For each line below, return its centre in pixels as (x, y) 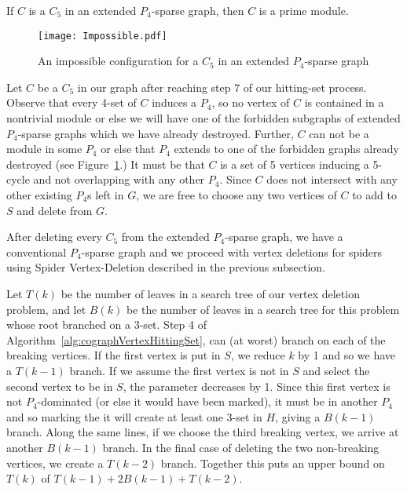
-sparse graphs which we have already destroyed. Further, (156, 133)
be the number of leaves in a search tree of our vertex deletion (210, 293)
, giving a (298, 416)
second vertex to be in (60, 386)
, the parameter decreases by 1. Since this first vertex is (257, 386)
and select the (336, 370)
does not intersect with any (332, 179)
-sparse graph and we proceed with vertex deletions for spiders (232, 251)
